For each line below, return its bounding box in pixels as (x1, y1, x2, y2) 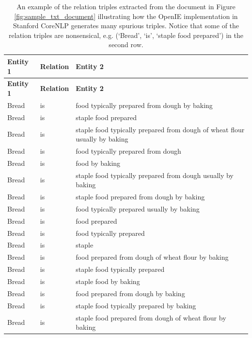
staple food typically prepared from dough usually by (76, 170, 234, 180)
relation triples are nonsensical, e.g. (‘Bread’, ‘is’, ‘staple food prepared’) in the (9, 30, 243, 40)
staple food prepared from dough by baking (76, 192, 205, 202)
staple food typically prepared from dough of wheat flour (76, 124, 245, 134)
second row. (109, 39, 143, 50)
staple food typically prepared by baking (76, 300, 196, 310)
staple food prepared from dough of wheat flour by (76, 312, 226, 322)
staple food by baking (76, 276, 140, 286)
